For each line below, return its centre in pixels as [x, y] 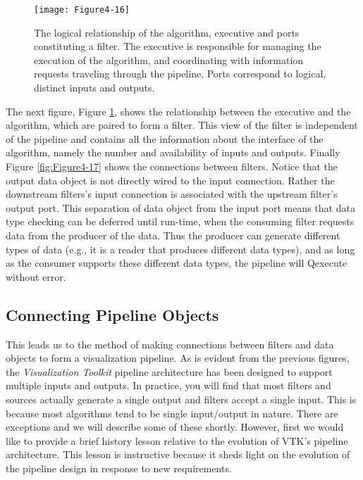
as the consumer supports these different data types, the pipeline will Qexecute [177, 263]
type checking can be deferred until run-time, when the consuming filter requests [180, 221]
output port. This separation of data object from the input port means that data [180, 207]
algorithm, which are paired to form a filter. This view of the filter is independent [182, 125]
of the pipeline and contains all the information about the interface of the [165, 138]
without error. [36, 276]
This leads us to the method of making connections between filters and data [170, 344]
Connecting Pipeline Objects [112, 314]
